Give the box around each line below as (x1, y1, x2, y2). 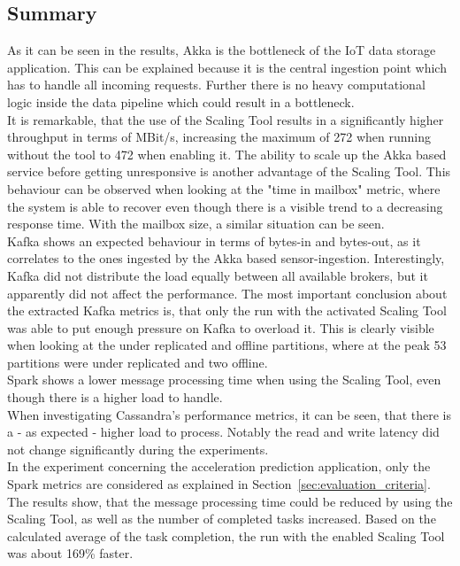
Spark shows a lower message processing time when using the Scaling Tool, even (7, 370, 441, 389)
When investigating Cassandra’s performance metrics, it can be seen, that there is (7, 405, 451, 423)
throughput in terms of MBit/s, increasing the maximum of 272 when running (7, 128, 431, 146)
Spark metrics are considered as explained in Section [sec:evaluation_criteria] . (7, 475, 431, 493)
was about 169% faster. (7, 544, 134, 562)
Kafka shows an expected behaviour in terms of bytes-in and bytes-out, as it (7, 231, 421, 250)
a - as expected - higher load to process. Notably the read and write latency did (7, 423, 440, 441)
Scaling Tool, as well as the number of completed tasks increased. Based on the (7, 509, 436, 528)
